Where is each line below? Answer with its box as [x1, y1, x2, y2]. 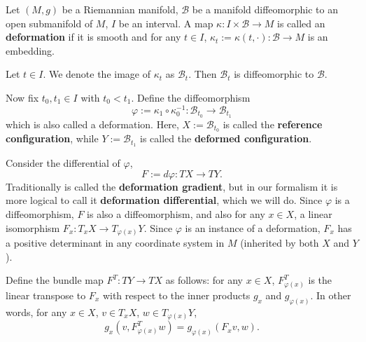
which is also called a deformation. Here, [6, 116, 179, 131]
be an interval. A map [118, 15, 213, 30]
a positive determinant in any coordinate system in [6, 235, 225, 250]
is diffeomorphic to [234, 67, 314, 81]
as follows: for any [165, 273, 244, 287]
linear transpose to [6, 288, 86, 303]
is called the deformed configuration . [140, 131, 312, 146]
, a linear [294, 207, 332, 221]
